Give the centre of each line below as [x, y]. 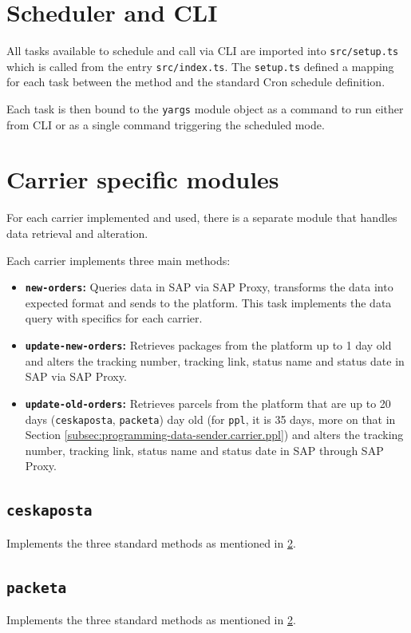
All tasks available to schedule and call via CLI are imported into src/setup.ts [203, 51]
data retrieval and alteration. [77, 233]
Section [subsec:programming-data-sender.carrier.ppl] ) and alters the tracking [214, 435]
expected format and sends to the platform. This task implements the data [208, 302]
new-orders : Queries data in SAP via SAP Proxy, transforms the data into [209, 287]
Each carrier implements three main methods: [119, 260]
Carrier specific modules [143, 179]
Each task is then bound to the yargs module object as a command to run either [205, 109]
